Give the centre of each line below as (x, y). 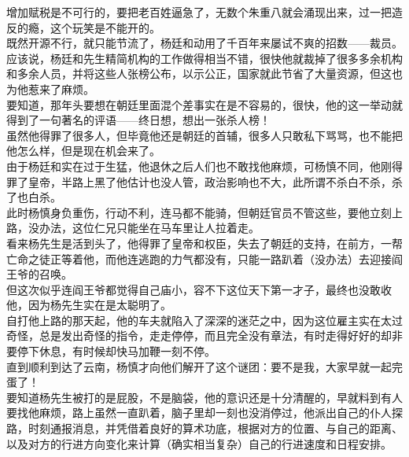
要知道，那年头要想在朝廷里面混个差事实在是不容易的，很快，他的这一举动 (199, 104)
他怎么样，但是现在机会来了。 (83, 151)
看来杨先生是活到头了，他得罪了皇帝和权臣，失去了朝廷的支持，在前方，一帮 (204, 243)
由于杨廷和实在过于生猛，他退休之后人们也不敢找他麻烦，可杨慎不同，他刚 (199, 166)
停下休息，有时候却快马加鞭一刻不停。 (116, 351)
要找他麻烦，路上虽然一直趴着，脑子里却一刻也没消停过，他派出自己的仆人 (199, 413)
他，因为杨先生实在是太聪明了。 (89, 305)
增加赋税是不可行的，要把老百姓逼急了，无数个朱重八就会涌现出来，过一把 (199, 12)
